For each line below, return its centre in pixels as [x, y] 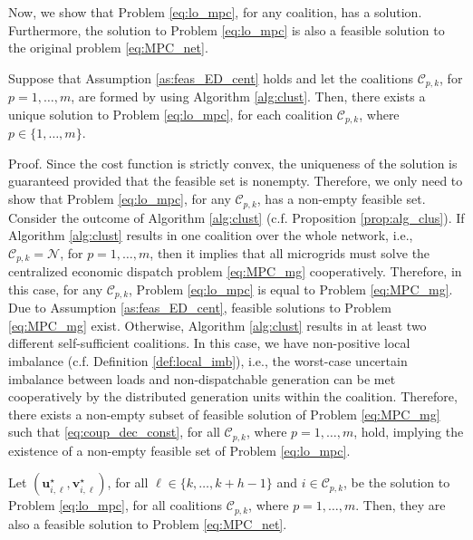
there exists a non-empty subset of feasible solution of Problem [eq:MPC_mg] [224, 414]
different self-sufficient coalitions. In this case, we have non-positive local [209, 343]
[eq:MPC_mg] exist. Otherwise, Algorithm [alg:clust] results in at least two [217, 325]
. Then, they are [401, 505]
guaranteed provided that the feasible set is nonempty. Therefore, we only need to [236, 181]
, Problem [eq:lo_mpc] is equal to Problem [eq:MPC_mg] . [291, 289]
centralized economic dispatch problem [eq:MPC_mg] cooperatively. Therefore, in [235, 271]
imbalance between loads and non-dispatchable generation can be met [202, 378]
